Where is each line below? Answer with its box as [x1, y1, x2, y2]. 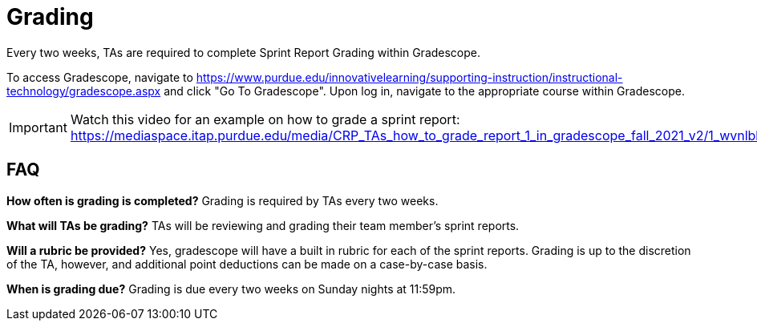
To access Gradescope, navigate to [6, 70, 193, 84]
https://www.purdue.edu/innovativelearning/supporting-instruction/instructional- [196, 70, 623, 84]
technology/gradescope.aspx [6, 83, 161, 98]
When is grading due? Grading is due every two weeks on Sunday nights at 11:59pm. [6, 281, 456, 296]
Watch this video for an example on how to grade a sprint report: [70, 111, 460, 127]
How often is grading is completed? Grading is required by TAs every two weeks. [6, 193, 439, 208]
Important [9, 119, 67, 135]
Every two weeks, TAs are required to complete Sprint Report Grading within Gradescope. [6, 45, 481, 59]
